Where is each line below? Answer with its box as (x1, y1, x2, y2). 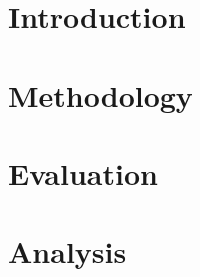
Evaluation (8, 152, 158, 193)
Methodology (8, 74, 193, 115)
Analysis (8, 231, 127, 272)
